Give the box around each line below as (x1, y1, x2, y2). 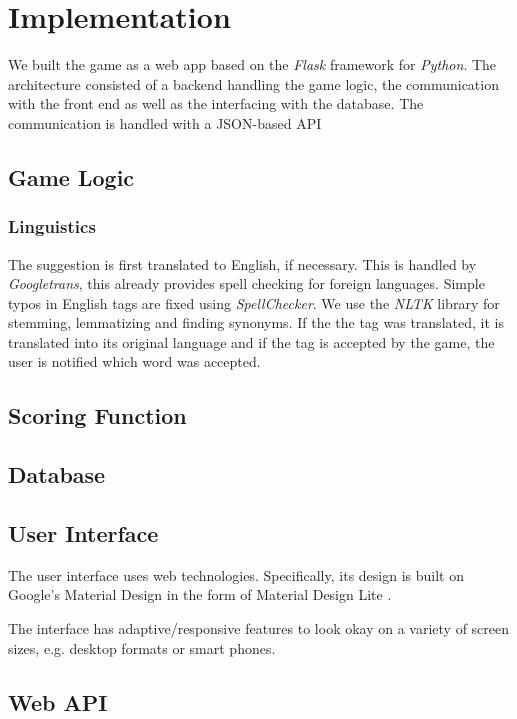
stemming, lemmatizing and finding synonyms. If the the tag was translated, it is (8, 312, 504, 333)
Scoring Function (8, 400, 187, 431)
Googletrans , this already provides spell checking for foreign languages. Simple (8, 273, 485, 294)
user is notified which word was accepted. (8, 351, 261, 372)
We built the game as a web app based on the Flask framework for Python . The (8, 54, 497, 75)
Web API (8, 686, 108, 717)
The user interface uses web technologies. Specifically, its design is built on (8, 564, 464, 585)
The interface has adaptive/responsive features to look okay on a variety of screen (8, 618, 510, 639)
